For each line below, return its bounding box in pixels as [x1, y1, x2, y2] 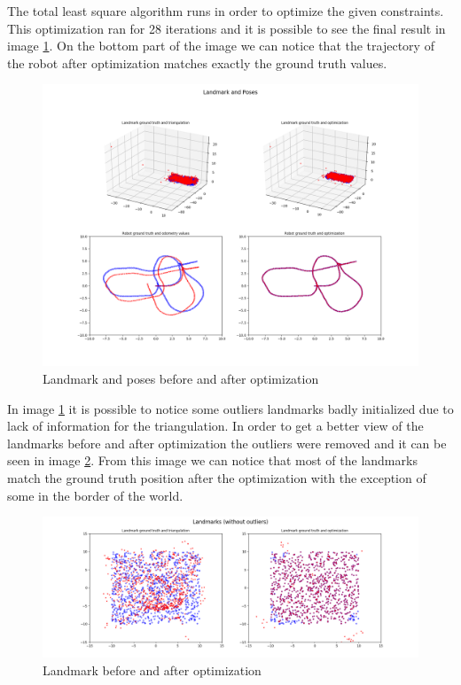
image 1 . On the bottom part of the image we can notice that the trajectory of [7, 36, 434, 55]
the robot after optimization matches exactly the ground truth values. [7, 53, 387, 72]
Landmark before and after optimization [43, 660, 262, 679]
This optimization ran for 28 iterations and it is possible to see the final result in [7, 19, 446, 37]
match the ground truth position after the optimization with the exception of [7, 468, 426, 487]
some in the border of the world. [7, 486, 184, 504]
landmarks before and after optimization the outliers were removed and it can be [7, 433, 447, 452]
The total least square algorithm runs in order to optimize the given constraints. [7, 2, 444, 19]
